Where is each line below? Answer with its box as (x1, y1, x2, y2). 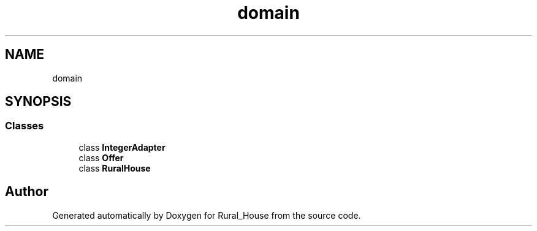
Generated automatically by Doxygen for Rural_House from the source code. (52, 210, 361, 221)
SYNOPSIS (5, 94, 72, 110)
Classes (5, 119, 44, 132)
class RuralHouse (78, 162, 151, 173)
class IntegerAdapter (78, 142, 166, 153)
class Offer (78, 152, 124, 163)
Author (5, 184, 48, 200)
